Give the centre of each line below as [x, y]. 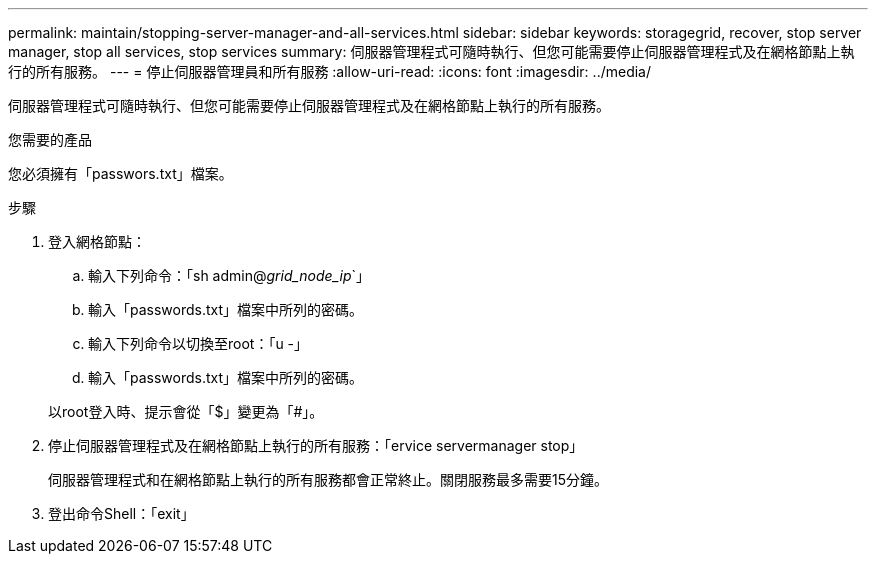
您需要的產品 [50, 139]
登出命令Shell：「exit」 [121, 513]
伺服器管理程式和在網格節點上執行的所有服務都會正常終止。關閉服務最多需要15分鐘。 [328, 479]
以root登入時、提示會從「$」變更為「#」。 [186, 411]
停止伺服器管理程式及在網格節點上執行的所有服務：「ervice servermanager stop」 [316, 445]
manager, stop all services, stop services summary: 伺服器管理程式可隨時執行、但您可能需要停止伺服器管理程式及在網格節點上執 [431, 51]
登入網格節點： [97, 241]
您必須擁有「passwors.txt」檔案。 [120, 173]
